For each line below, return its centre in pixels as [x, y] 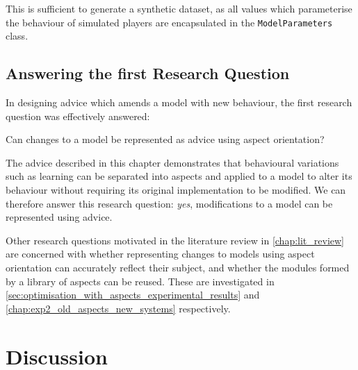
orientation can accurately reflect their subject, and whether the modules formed [178, 267]
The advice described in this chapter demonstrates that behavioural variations [172, 162]
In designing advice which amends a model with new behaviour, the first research [179, 102]
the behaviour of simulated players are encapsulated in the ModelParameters [169, 22]
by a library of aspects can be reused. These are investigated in [140, 281]
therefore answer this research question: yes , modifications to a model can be [169, 203]
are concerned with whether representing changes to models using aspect [160, 254]
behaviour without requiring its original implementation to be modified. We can [176, 190]
